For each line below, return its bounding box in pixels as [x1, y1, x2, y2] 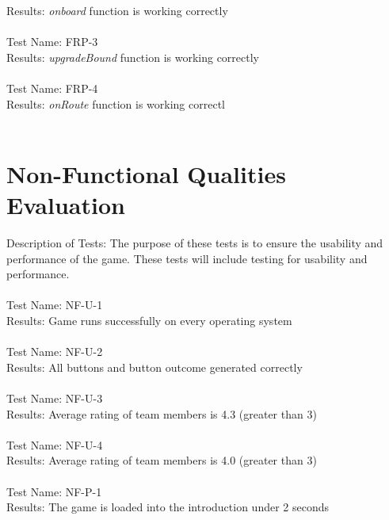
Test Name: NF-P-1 [6, 483, 102, 499]
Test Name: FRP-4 [6, 79, 98, 96]
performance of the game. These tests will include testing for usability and [6, 250, 368, 266]
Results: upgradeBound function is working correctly [6, 48, 259, 65]
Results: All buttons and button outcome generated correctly [6, 358, 303, 375]
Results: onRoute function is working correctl [6, 95, 225, 112]
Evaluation [6, 189, 125, 221]
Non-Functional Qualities [6, 157, 286, 189]
